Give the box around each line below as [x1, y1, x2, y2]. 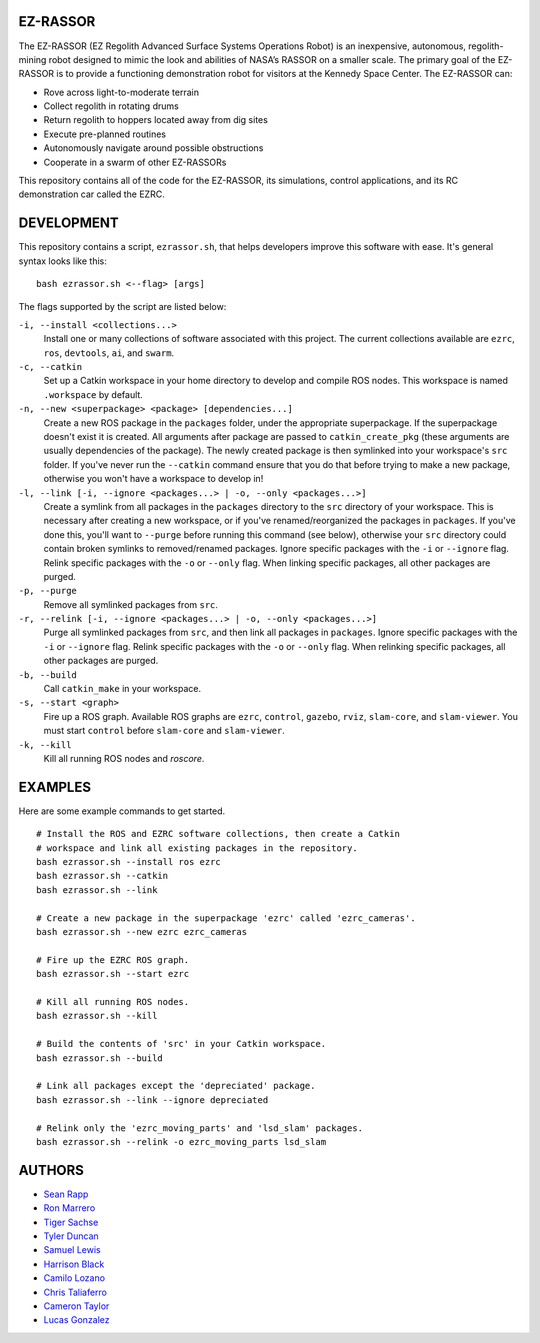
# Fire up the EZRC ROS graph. [36, 954, 190, 965]
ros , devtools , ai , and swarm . [43, 346, 175, 359]
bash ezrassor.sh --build [36, 1052, 164, 1064]
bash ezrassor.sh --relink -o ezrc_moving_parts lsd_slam [36, 1136, 327, 1147]
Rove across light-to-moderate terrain [43, 86, 200, 98]
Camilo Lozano [43, 1272, 105, 1284]
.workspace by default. [43, 388, 144, 400]
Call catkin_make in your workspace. [43, 683, 202, 695]
